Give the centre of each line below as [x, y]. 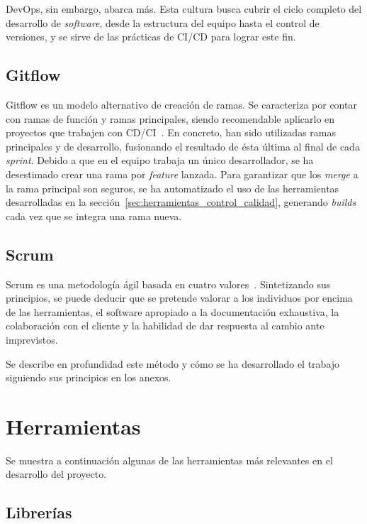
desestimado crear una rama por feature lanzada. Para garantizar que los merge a [182, 174]
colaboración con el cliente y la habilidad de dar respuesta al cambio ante [165, 326]
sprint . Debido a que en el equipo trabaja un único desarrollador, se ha [160, 160]
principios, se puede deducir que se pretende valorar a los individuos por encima [179, 298]
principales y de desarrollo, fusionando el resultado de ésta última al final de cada [183, 146]
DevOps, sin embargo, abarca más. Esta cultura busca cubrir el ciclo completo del [184, 9]
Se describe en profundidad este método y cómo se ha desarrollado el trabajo [173, 363]
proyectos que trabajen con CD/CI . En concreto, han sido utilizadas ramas [171, 132]
